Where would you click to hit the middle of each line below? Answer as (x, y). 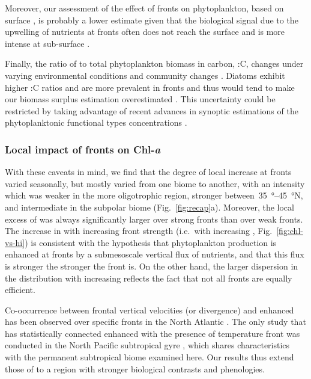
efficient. (20, 290)
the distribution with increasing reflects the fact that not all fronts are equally (149, 278)
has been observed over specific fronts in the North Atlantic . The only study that (155, 322)
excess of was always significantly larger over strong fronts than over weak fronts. (154, 219)
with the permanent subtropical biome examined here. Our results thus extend (149, 357)
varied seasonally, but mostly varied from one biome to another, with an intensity (155, 183)
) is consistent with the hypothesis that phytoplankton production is (151, 242)
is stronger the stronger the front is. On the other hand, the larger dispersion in (152, 266)
